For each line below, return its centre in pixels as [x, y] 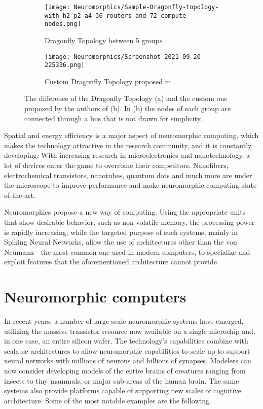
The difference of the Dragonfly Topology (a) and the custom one [126, 98]
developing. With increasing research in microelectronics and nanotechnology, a [127, 155]
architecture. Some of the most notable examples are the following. [108, 400]
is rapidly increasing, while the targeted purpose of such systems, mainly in [121, 232]
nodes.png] [63, 24]
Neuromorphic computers [95, 297]
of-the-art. [20, 195]
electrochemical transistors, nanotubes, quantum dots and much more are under [128, 175]
